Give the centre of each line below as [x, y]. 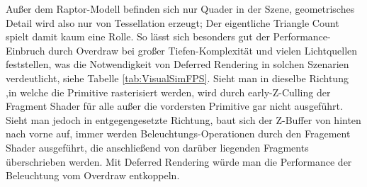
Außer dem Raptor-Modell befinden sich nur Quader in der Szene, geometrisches [180, 8]
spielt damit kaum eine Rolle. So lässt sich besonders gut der [138, 36]
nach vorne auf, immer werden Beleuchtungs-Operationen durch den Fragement [178, 134]
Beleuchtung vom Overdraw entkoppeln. [93, 175]
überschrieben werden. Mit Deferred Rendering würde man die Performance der [179, 161]
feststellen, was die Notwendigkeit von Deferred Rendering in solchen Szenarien [177, 64]
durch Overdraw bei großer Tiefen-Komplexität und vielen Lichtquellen [203, 50]
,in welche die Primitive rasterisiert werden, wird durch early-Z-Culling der [168, 92]
